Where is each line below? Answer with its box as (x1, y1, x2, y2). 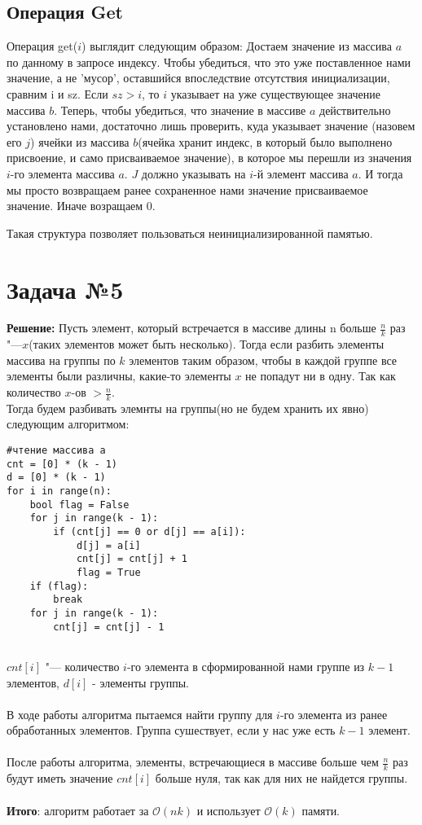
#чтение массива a (7, 445, 106, 457)
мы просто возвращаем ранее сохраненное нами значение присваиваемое (7, 181, 368, 198)
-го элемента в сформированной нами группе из (126, 657, 365, 674)
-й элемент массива (253, 165, 349, 182)
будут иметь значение (7, 770, 113, 787)
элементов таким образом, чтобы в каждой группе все (129, 351, 398, 368)
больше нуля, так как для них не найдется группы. (155, 770, 408, 787)
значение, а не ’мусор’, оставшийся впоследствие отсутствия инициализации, (7, 69, 390, 86)
